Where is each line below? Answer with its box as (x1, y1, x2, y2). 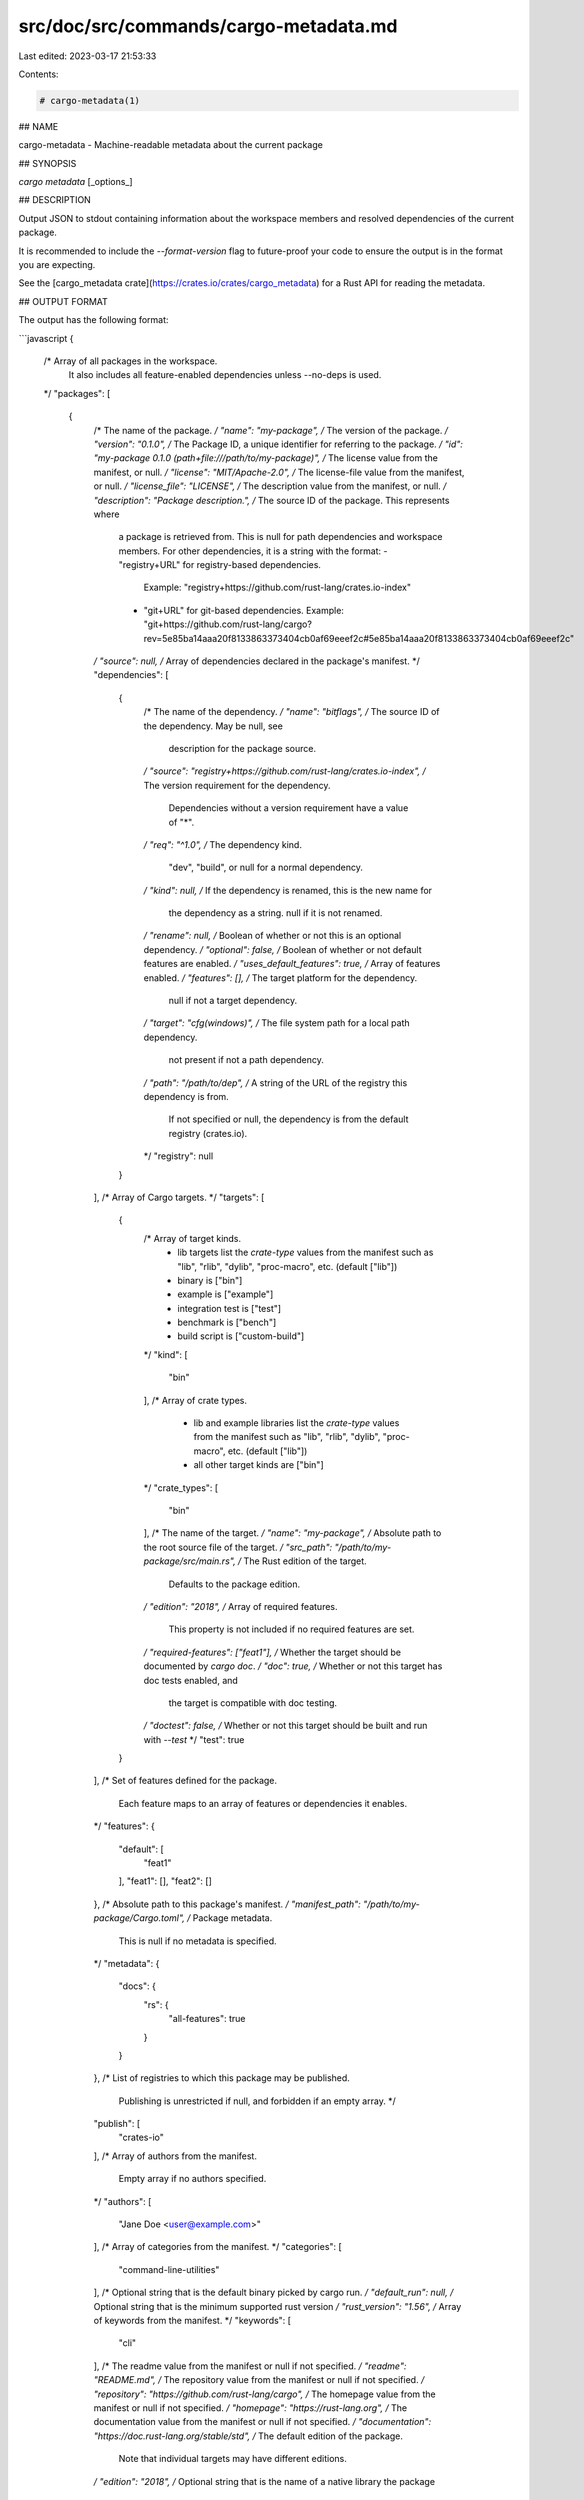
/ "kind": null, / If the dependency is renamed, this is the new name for (143, 884, 433, 896)
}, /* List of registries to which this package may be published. (93, 2072, 350, 2084)
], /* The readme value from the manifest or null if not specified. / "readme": (93, 2360, 407, 2372)
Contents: (18, 68, 59, 80)
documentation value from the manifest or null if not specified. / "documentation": (93, 2416, 432, 2428)
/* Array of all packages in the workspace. (43, 355, 218, 367)
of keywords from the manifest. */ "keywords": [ (93, 2315, 292, 2326)
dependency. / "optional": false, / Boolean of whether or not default (143, 943, 422, 955)
